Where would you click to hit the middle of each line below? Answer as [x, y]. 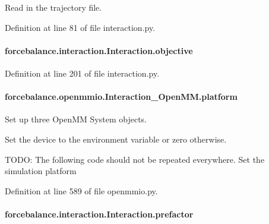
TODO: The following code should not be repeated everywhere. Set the [135, 159]
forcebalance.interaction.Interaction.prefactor [99, 214]
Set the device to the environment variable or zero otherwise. [116, 139]
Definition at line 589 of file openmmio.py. [81, 190]
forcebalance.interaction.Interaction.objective [99, 50]
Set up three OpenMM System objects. [76, 119]
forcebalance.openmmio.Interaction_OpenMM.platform [121, 97]
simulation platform [41, 171]
